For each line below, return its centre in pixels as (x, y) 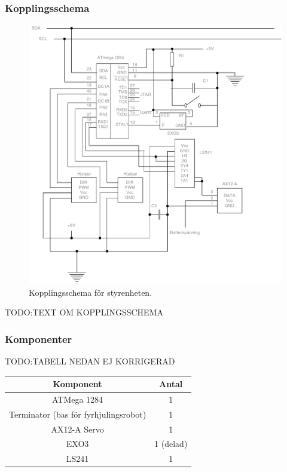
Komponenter (39, 338)
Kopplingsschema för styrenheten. (91, 292)
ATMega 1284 (77, 399)
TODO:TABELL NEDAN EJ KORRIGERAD (90, 361)
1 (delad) (171, 444)
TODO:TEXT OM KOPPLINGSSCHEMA (84, 312)
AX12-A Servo (77, 429)
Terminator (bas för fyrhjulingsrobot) (78, 414)
